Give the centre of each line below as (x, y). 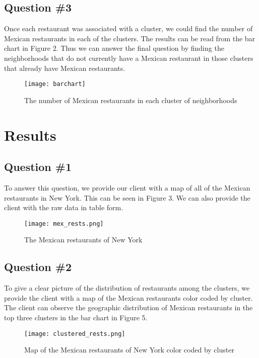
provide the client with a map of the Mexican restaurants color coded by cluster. (128, 297)
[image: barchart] (55, 84)
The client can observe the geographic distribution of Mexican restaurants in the (128, 307)
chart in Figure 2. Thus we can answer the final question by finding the (114, 48)
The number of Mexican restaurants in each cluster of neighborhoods (131, 100)
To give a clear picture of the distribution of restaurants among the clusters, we (127, 288)
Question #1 (38, 167)
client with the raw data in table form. (64, 207)
